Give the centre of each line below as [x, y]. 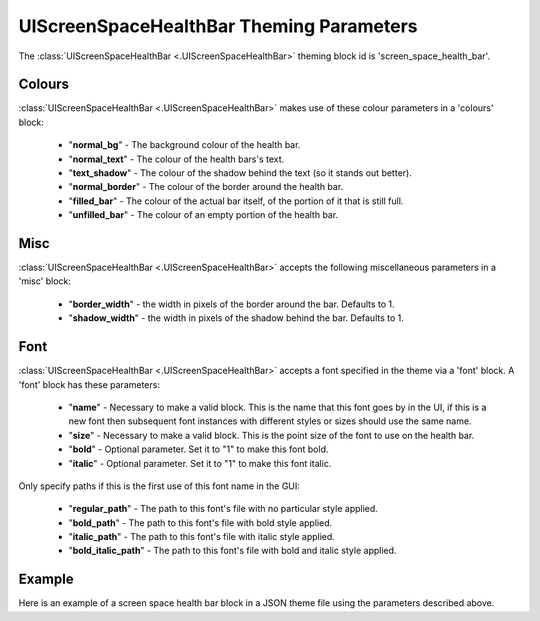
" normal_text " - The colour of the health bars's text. [176, 159]
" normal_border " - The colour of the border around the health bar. [206, 187]
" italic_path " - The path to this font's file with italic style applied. [201, 537]
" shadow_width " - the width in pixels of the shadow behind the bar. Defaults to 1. [236, 318]
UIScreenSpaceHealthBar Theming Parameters [218, 26]
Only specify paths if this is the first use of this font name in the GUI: [159, 486]
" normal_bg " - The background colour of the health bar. [184, 145]
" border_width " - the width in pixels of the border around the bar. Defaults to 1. [231, 304]
